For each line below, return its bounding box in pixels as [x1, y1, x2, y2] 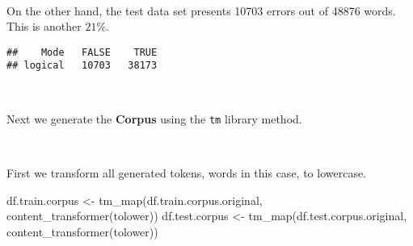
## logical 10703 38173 [6, 60, 158, 72]
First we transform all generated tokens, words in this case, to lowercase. [6, 164, 367, 181]
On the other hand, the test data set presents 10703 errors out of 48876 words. [6, 2, 396, 19]
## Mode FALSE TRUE [6, 46, 158, 58]
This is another [6, 18, 82, 35]
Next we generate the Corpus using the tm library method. [6, 110, 302, 127]
